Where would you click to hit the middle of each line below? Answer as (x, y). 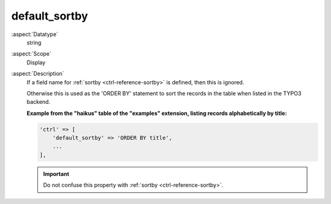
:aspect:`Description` (38, 74)
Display (36, 62)
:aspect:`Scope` (31, 54)
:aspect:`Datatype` (35, 34)
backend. (38, 102)
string (34, 42)
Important (56, 173)
